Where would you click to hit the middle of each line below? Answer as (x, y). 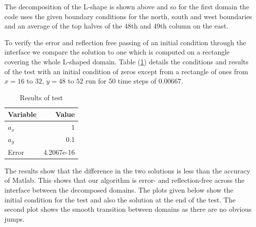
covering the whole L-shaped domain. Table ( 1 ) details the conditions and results (127, 61)
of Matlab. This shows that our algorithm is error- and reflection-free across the (125, 180)
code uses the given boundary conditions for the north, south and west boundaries (128, 16)
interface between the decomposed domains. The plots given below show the (119, 190)
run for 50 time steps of (121, 81)
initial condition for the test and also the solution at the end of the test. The (120, 199)
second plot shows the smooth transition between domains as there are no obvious (128, 209)
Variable (22, 114)
